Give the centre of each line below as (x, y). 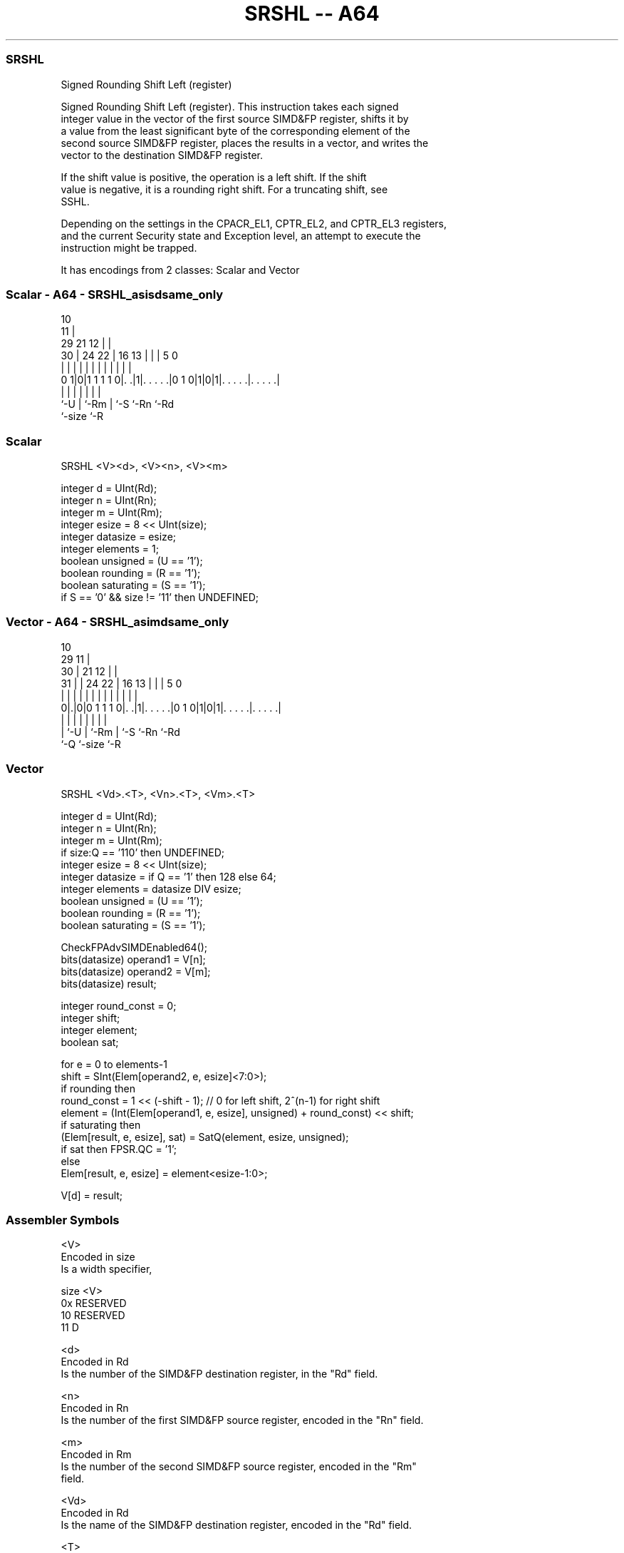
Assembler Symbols (63, 1220)
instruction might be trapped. (129, 247)
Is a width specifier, (106, 1269)
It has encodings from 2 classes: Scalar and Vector (180, 270)
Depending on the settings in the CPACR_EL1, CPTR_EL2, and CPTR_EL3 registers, (254, 223)
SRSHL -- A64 (312, 14)
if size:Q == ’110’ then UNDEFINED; (142, 852)
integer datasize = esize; (119, 537)
